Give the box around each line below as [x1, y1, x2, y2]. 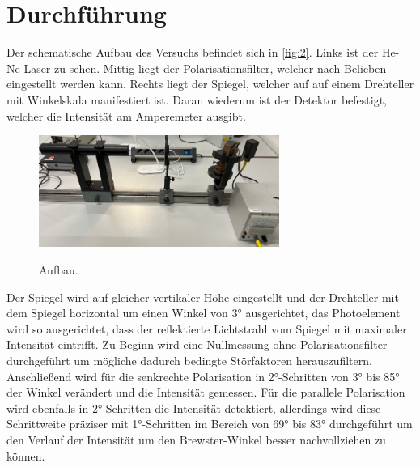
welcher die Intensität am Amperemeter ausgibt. [6, 107, 246, 124]
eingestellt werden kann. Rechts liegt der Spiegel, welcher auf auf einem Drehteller [6, 75, 414, 92]
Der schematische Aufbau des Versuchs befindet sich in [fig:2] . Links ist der [6, 44, 379, 61]
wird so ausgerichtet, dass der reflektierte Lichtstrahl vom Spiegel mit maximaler [6, 320, 407, 337]
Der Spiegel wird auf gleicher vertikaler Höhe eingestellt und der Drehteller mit [6, 288, 399, 305]
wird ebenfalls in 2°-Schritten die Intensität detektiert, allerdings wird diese [6, 399, 381, 416]
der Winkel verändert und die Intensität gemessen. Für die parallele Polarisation [6, 384, 405, 401]
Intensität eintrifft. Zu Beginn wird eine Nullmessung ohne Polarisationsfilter [6, 336, 388, 353]
